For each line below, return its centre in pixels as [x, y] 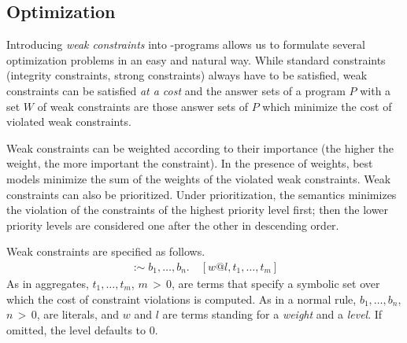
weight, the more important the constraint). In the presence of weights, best [190, 163]
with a [376, 90]
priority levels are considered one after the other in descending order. [173, 225]
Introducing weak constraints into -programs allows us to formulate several [186, 44]
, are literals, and [78, 314]
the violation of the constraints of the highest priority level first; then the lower [198, 210]
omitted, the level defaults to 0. [82, 329]
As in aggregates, [48, 283]
